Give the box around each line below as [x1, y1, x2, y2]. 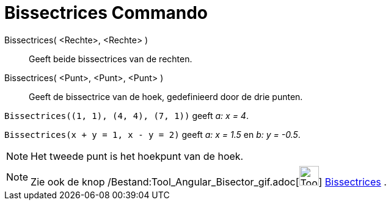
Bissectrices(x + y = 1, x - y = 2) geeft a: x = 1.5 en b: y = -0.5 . [4, 129, 301, 140]
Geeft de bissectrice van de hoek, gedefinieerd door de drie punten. [29, 91, 303, 102]
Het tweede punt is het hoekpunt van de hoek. [31, 149, 244, 162]
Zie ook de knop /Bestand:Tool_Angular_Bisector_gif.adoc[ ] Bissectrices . [31, 175, 387, 188]
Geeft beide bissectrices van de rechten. [29, 53, 192, 64]
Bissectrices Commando [4, 2, 208, 23]
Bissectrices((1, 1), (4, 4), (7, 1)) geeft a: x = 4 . [4, 110, 249, 121]
